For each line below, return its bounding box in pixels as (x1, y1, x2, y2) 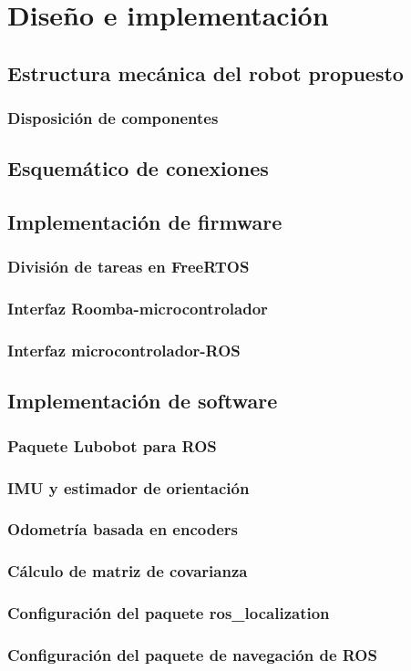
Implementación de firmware (7, 208, 283, 236)
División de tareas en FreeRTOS (7, 255, 250, 278)
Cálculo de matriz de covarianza (7, 560, 248, 583)
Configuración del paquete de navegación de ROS (7, 644, 377, 666)
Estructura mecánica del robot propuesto (7, 58, 404, 87)
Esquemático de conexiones (7, 154, 269, 182)
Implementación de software (7, 387, 278, 415)
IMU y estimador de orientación (7, 476, 250, 499)
